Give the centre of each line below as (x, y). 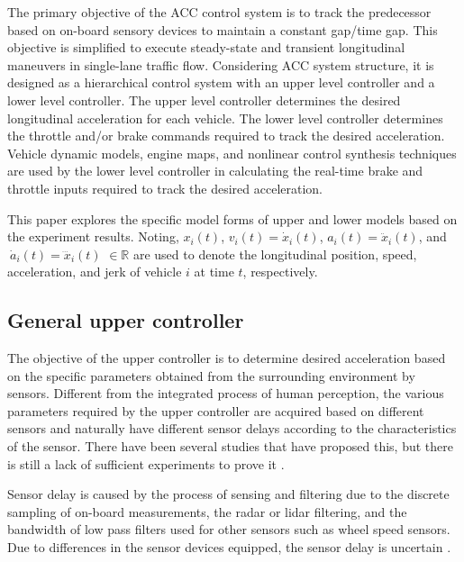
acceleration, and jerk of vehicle (95, 272)
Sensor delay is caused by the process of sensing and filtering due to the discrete (228, 494)
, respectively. (280, 272)
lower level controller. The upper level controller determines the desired (204, 100)
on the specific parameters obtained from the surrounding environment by (211, 375)
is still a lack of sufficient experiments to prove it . (146, 463)
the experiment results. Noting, (93, 236)
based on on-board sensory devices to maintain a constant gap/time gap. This (223, 29)
